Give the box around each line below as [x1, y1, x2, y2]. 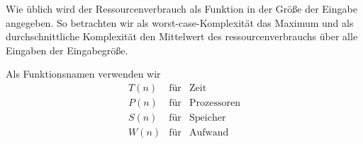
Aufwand [189, 128, 229, 138]
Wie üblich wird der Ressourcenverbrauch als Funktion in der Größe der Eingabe [6, 1, 357, 16]
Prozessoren [189, 98, 240, 109]
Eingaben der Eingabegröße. [6, 42, 128, 57]
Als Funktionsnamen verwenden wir [6, 66, 161, 81]
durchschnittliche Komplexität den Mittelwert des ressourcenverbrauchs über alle [6, 29, 358, 44]
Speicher [189, 113, 226, 124]
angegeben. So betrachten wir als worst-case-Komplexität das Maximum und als [6, 15, 354, 30]
